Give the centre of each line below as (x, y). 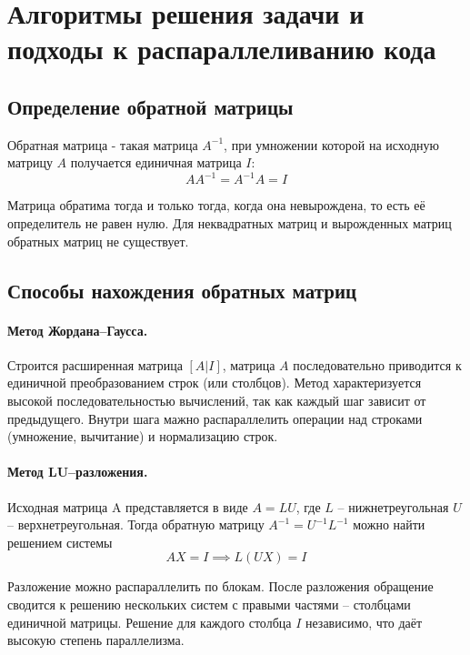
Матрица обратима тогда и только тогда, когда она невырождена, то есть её (216, 205)
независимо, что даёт (364, 622)
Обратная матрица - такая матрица (103, 144)
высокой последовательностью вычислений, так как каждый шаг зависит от (217, 400)
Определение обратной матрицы (150, 106)
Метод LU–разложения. (78, 472)
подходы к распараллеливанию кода (222, 49)
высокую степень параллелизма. (96, 640)
